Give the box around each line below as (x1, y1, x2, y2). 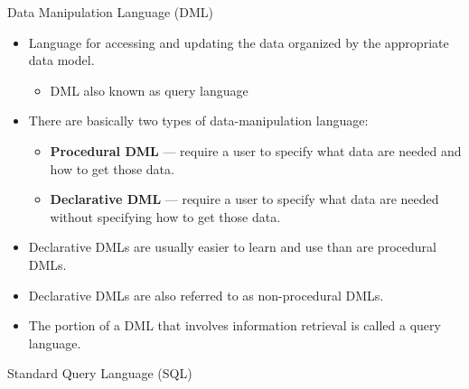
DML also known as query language (50, 80, 249, 99)
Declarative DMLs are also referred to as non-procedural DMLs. (28, 285, 384, 304)
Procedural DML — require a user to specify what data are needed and (50, 141, 462, 160)
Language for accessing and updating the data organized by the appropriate (28, 32, 449, 51)
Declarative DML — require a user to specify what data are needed (50, 190, 439, 208)
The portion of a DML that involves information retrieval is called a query (28, 316, 441, 335)
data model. (28, 51, 95, 69)
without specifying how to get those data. (50, 207, 281, 226)
